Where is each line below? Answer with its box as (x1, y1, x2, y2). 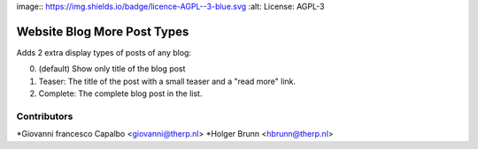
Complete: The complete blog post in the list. (38, 88, 203, 99)
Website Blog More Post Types (16, 24, 189, 39)
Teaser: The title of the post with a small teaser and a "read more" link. (38, 76, 297, 86)
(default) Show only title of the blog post (38, 63, 186, 74)
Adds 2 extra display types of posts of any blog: (16, 47, 192, 57)
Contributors (16, 110, 73, 123)
